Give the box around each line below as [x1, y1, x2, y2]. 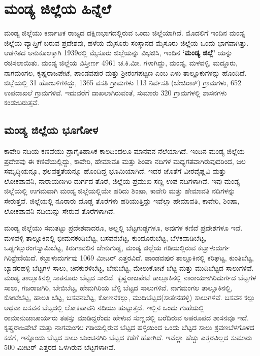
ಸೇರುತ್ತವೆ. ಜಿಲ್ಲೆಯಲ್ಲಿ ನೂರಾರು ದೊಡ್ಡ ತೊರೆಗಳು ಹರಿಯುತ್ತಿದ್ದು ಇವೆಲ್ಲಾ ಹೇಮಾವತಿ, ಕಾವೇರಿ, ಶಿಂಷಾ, [4, 196, 240, 206]
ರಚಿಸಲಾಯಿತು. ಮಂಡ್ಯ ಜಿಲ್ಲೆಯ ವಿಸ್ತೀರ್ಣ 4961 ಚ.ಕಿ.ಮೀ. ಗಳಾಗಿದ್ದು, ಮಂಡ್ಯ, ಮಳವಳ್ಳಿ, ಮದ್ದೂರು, [4, 57, 238, 68]
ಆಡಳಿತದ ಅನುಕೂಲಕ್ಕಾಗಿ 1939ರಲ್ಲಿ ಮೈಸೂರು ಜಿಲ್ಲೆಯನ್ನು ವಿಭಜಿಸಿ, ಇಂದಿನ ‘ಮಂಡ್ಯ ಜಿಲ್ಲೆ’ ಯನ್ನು [4, 47, 233, 58]
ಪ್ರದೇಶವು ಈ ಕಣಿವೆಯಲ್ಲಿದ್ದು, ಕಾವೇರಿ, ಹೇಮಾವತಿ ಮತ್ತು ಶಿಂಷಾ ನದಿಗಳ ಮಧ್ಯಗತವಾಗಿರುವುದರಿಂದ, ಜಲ [4, 155, 246, 166]
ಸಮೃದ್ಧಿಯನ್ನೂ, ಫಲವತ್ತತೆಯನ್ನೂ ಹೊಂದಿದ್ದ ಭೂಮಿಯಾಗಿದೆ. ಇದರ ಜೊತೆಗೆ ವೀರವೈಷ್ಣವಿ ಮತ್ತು [4, 166, 226, 176]
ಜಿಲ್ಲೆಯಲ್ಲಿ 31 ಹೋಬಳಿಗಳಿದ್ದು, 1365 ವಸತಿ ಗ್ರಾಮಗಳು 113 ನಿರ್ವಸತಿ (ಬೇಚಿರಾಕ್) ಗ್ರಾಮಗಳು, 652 [4, 77, 241, 88]
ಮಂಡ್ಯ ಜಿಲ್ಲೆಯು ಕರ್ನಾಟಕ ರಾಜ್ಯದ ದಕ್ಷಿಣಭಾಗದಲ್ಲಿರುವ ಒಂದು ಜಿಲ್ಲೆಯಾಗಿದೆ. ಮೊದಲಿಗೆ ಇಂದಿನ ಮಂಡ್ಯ [4, 27, 245, 38]
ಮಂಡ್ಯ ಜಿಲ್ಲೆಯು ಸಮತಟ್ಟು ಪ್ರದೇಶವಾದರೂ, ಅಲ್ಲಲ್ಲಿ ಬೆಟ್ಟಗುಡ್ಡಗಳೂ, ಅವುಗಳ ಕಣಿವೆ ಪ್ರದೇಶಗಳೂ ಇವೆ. [4, 222, 243, 233]
